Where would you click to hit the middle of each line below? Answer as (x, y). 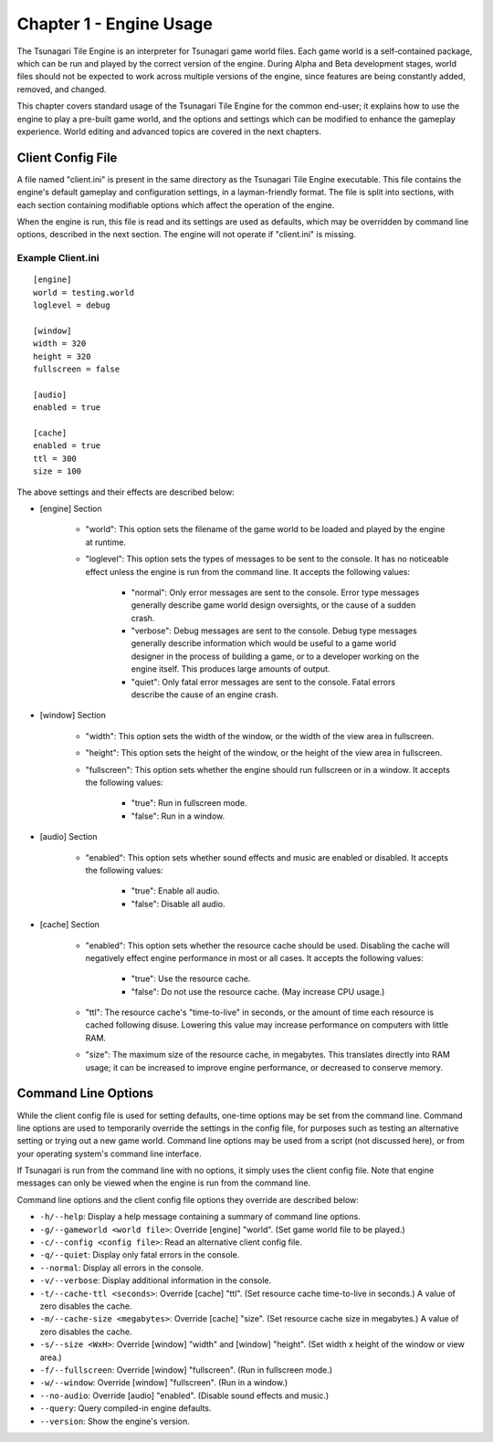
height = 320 (62, 356)
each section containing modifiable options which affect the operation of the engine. (176, 204)
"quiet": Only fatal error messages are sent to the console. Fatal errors (263, 682)
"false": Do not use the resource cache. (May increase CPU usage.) (258, 991)
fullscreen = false (77, 369)
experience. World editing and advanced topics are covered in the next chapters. (169, 131)
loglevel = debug (72, 305)
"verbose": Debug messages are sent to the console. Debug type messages (274, 631)
